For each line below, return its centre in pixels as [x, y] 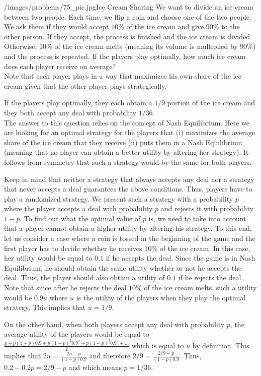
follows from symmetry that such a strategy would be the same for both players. [128, 162]
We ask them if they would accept [57, 26]
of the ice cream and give [165, 26]
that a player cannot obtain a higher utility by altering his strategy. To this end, [128, 228]
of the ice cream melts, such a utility [200, 288]
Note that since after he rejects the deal [65, 288]
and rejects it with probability [207, 208]
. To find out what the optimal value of [80, 218]
